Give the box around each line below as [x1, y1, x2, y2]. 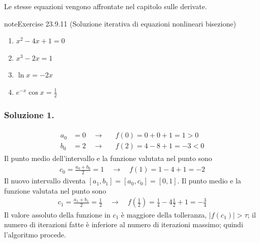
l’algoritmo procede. [4, 229, 66, 239]
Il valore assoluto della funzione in [4, 209, 111, 220]
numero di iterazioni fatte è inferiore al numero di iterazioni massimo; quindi [4, 219, 243, 230]
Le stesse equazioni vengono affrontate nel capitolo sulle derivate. [4, 1, 207, 11]
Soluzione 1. [4, 108, 54, 121]
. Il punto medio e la [177, 175, 241, 186]
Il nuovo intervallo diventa [4, 175, 86, 186]
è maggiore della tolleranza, [121, 209, 207, 220]
